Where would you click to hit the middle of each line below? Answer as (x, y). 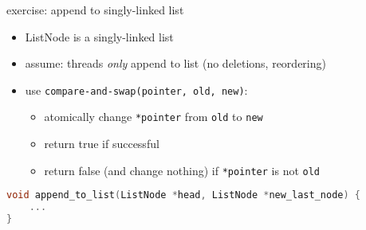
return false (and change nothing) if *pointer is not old (182, 170)
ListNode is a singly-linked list (99, 36)
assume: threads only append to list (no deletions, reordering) (175, 63)
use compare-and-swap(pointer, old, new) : (136, 90)
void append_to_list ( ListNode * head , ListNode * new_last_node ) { (183, 195)
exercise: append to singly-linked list (95, 10)
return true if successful (102, 144)
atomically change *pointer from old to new (153, 117)
